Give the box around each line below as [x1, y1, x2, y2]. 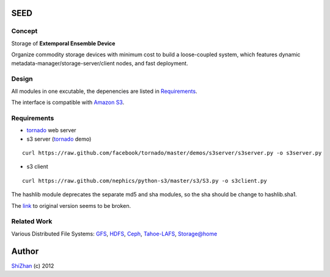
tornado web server [26, 127, 76, 134]
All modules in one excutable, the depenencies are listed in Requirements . [11, 87, 198, 95]
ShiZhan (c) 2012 [11, 262, 54, 269]
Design [11, 75, 33, 83]
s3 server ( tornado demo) [26, 135, 92, 142]
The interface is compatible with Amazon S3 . [11, 98, 125, 106]
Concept [11, 27, 38, 35]
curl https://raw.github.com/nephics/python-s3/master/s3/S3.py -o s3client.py [22, 177, 267, 184]
